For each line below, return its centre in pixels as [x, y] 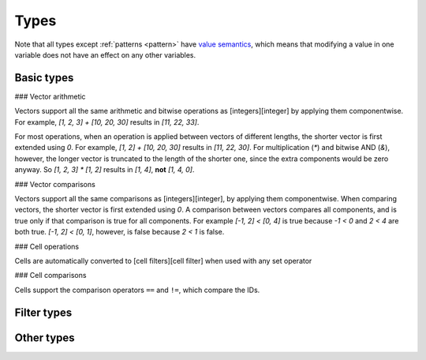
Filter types [43, 312]
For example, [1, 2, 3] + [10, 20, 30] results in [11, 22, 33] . [107, 122]
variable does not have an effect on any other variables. [105, 54]
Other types [45, 337]
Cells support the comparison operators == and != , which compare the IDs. [137, 290]
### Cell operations [47, 246]
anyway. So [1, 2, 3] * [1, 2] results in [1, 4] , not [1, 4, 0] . [105, 170]
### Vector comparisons [55, 184]
